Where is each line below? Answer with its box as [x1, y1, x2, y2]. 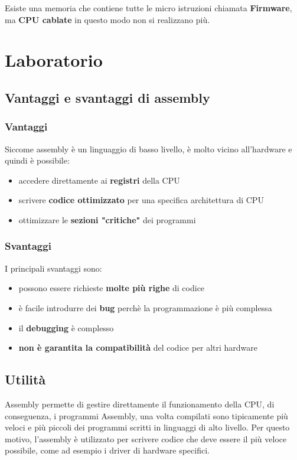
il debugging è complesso [18, 321, 114, 334]
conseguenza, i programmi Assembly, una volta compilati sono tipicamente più [5, 409, 288, 422]
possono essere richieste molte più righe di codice [18, 282, 205, 294]
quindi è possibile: [5, 154, 70, 167]
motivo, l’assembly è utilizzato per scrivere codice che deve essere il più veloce [5, 432, 287, 445]
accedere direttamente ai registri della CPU [18, 174, 180, 186]
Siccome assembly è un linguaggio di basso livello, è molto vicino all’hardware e [5, 142, 292, 155]
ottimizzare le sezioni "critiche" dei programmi [18, 213, 196, 226]
